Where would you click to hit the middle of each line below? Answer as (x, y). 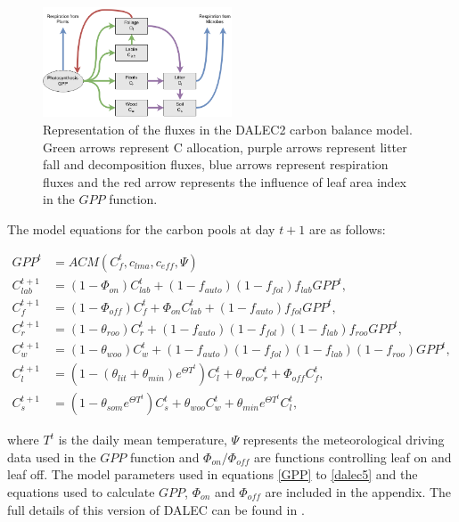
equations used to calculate (81, 491)
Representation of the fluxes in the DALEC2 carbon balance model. (228, 129)
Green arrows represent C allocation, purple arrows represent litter (225, 147)
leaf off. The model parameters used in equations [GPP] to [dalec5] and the (213, 474)
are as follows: (347, 228)
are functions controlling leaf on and (353, 457)
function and (164, 457)
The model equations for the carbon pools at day (141, 228)
